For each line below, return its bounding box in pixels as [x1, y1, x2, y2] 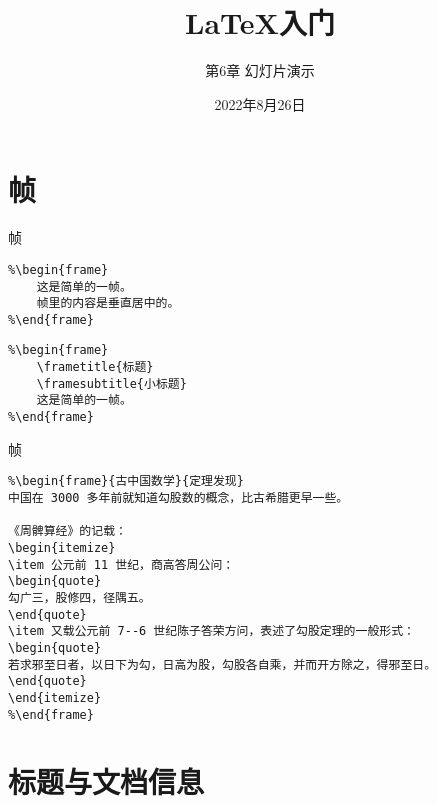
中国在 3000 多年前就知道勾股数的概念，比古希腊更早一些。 [8, 491, 349, 505]
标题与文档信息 [8, 761, 205, 802]
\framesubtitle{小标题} [36, 376, 187, 391]
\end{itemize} [8, 690, 102, 705]
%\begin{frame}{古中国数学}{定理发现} [8, 474, 244, 489]
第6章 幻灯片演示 [205, 60, 315, 81]
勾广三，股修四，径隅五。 [8, 590, 151, 605]
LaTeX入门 [185, 2, 335, 43]
